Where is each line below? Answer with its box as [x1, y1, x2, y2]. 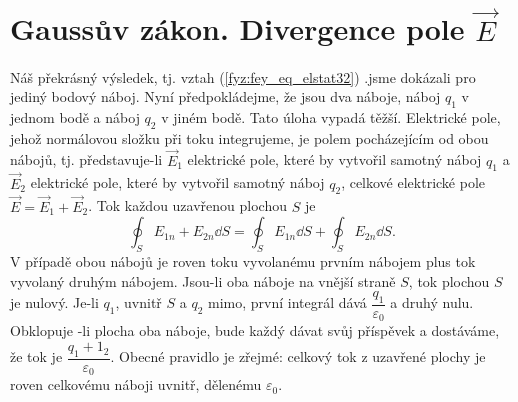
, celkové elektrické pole [341, 172, 486, 193]
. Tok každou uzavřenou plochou [88, 195, 287, 216]
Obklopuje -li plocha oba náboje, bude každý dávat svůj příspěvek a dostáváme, [10, 320, 500, 341]
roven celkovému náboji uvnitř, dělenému [10, 374, 262, 395]
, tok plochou [408, 270, 490, 291]
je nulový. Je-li [10, 292, 99, 313]
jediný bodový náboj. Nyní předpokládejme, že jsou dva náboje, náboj [10, 86, 441, 107]
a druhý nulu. [390, 292, 474, 313]
